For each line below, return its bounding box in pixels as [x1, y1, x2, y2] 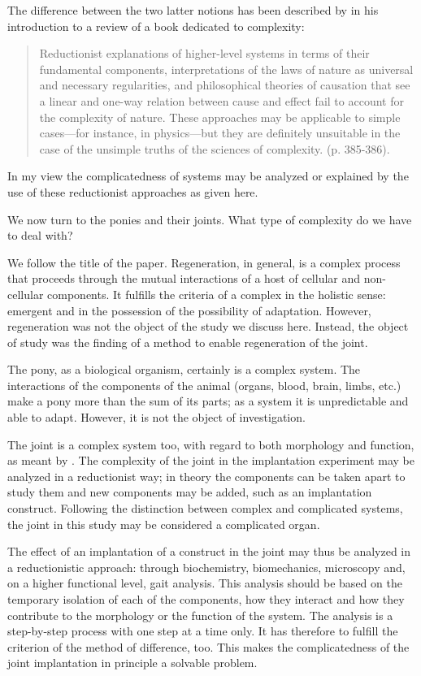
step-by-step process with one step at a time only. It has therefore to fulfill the [7, 622, 398, 639]
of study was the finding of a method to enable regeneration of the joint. [7, 333, 368, 350]
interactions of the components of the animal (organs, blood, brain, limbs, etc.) [7, 376, 401, 393]
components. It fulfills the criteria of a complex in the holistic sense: [47, 285, 386, 302]
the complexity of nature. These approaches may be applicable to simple [39, 108, 401, 125]
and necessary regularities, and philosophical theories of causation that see [39, 76, 410, 93]
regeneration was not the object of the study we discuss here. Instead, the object [7, 318, 409, 335]
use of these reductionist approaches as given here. [7, 183, 258, 200]
